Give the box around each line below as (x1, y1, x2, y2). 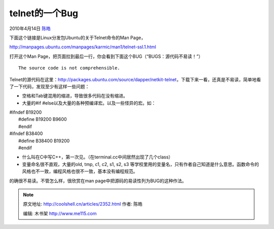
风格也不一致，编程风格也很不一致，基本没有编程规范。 (22, 168, 138, 175)
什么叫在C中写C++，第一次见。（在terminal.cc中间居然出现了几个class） (22, 154, 174, 160)
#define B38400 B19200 (18, 138, 70, 144)
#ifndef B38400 (9, 130, 43, 137)
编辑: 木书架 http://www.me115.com (23, 210, 97, 216)
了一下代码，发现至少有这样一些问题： (9, 83, 90, 89)
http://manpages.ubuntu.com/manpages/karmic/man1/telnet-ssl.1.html (9, 44, 157, 50)
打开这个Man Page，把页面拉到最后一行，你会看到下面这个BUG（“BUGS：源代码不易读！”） (9, 53, 203, 59)
